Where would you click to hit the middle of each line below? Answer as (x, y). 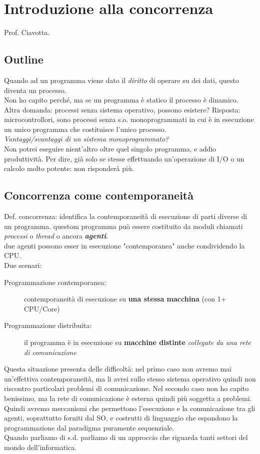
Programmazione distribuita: (48, 325)
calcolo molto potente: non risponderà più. (69, 168)
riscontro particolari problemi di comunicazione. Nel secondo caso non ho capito (126, 388)
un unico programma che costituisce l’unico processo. (85, 129)
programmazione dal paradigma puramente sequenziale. (89, 427)
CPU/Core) (42, 308)
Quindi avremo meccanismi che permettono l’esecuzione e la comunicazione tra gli (130, 408)
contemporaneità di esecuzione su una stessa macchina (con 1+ (125, 299)
